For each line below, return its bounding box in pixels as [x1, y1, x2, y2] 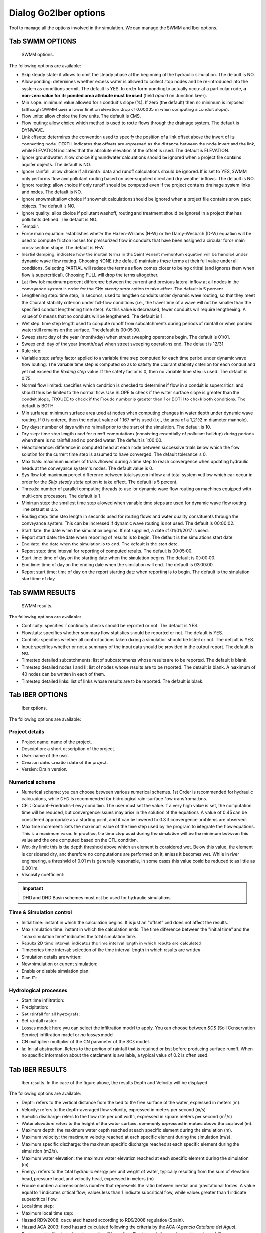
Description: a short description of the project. [21, 745, 116, 752]
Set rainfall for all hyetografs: [21, 1011, 80, 1017]
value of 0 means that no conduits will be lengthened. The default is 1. [21, 313, 164, 319]
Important [22, 885, 44, 891]
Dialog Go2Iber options [9, 7, 106, 18]
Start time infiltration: [21, 997, 65, 1003]
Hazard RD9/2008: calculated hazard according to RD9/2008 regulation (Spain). [21, 1217, 185, 1223]
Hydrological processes [9, 987, 67, 994]
